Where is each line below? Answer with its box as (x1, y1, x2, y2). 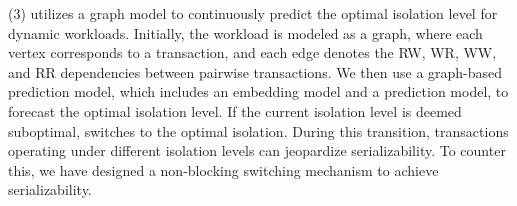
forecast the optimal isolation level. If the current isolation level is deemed (8, 100, 462, 121)
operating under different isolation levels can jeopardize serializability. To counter (8, 140, 506, 161)
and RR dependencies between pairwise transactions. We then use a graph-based (8, 61, 503, 82)
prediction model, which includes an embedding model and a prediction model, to (8, 81, 509, 102)
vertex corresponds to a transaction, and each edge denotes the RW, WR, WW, (8, 42, 497, 63)
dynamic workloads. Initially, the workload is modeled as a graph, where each (8, 22, 483, 43)
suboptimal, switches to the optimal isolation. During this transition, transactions (8, 120, 509, 141)
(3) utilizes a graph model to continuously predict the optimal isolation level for (8, 3, 498, 23)
